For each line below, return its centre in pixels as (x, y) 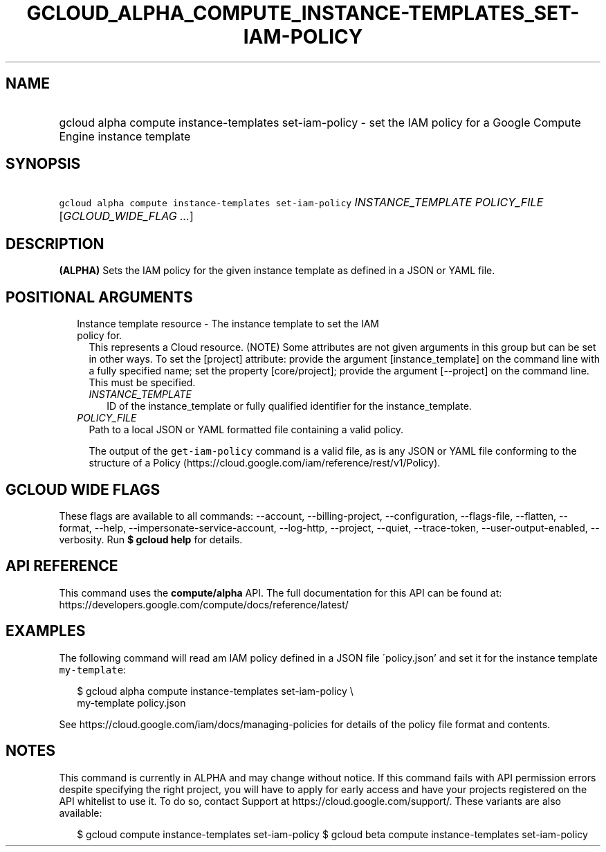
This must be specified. (142, 383)
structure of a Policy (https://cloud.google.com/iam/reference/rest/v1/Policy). (265, 463)
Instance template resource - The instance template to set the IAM (228, 324)
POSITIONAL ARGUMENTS (99, 297)
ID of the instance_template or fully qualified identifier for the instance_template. (289, 406)
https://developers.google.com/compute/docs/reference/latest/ (204, 604)
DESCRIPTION (55, 244)
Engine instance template (125, 136)
